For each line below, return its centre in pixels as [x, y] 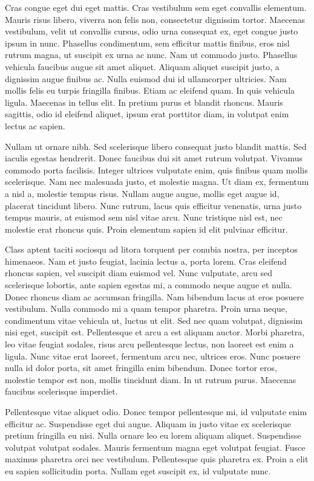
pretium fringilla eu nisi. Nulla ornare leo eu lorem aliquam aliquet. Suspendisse [153, 435]
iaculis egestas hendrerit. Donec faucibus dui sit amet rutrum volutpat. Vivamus [154, 158]
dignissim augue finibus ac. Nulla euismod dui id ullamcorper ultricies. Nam [146, 78]
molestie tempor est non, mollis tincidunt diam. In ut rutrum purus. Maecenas [151, 379]
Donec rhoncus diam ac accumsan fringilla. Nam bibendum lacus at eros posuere [155, 296]
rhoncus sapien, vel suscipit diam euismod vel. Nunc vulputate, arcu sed [139, 273]
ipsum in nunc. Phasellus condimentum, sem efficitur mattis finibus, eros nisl [147, 43]
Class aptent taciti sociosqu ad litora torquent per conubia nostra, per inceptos [151, 249]
